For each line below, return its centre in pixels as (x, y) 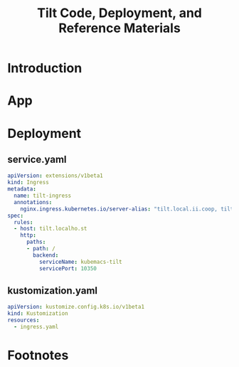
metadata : (22, 189)
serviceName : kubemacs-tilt (80, 262)
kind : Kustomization (38, 314)
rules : (23, 222)
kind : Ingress (28, 183)
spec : (15, 216)
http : (28, 235)
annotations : (33, 202)
